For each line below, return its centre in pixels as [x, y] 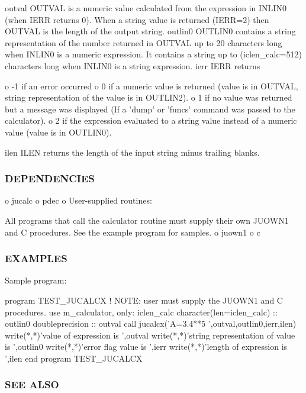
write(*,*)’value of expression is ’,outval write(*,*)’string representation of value [150, 335]
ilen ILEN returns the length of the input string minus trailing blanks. [132, 152]
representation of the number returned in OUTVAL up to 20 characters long [144, 42]
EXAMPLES [36, 258]
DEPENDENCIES [50, 178]
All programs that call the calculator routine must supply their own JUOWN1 [147, 220]
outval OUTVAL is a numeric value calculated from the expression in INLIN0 [146, 8]
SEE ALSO [32, 384]
